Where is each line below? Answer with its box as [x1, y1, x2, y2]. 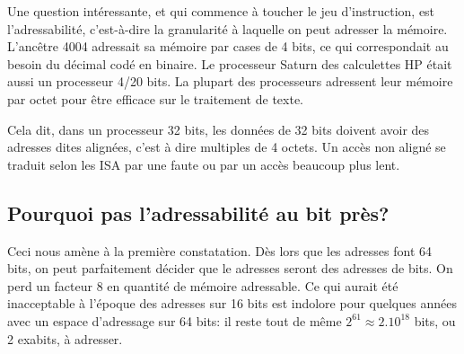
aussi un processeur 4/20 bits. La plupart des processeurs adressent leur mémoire [7, 72, 453, 91]
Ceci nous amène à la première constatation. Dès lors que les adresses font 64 [7, 241, 432, 260]
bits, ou [414, 311, 456, 330]
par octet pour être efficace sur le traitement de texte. [7, 89, 303, 108]
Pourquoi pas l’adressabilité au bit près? [7, 199, 390, 226]
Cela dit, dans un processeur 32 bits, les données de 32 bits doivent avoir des [7, 119, 430, 138]
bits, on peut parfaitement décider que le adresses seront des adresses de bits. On [7, 259, 453, 278]
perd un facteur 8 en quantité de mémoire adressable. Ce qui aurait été [7, 276, 398, 295]
